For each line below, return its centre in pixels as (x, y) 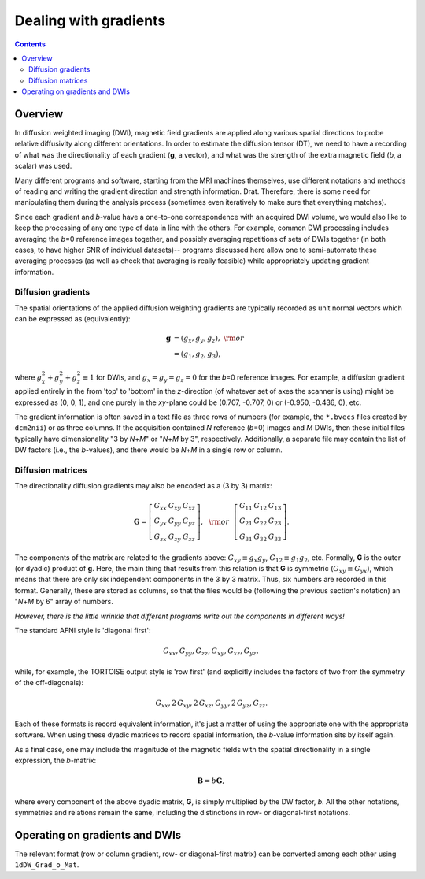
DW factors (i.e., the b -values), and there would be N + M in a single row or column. (148, 450)
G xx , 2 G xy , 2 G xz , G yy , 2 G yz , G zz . (211, 704)
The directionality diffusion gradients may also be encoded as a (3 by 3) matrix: (143, 486)
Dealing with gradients (90, 20)
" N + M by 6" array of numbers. (64, 602)
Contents (30, 44)
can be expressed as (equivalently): (72, 319)
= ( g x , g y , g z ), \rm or (209, 339)
